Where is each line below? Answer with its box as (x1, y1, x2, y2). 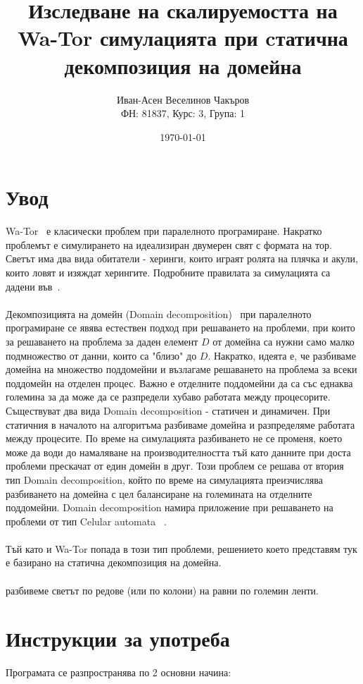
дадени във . (6, 279, 60, 293)
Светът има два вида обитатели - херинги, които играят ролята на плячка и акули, (6, 251, 358, 266)
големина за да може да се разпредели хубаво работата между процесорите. (6, 389, 331, 404)
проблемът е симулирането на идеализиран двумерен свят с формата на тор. (6, 237, 332, 252)
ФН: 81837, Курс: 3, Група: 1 (120, 106, 246, 121)
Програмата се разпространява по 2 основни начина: (6, 665, 231, 680)
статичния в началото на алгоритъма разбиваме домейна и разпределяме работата (6, 417, 355, 432)
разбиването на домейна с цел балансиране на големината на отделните (6, 486, 312, 501)
